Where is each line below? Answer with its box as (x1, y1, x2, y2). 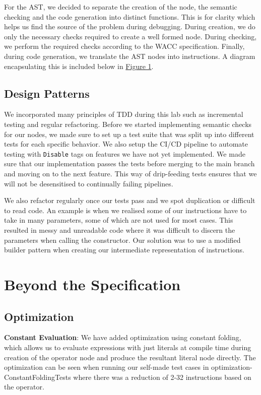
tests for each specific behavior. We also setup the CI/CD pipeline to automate (4, 139, 248, 149)
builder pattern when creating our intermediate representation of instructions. (4, 244, 244, 255)
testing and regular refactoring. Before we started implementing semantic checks (4, 118, 252, 129)
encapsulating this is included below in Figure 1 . (4, 60, 154, 71)
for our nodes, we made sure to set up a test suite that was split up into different (4, 128, 254, 139)
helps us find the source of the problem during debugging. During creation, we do (4, 21, 255, 32)
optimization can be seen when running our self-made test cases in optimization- (4, 362, 252, 372)
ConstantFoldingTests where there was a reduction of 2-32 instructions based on (4, 371, 251, 382)
